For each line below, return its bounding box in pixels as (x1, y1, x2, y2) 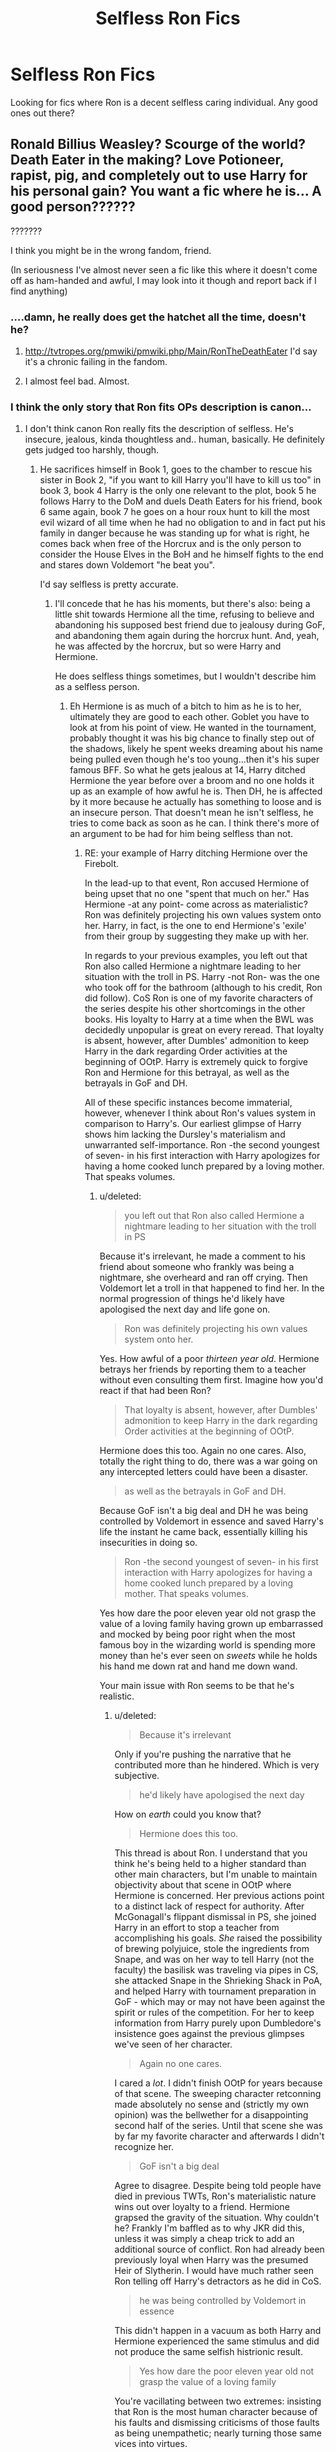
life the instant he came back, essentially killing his (99, 1526, 308, 1538)
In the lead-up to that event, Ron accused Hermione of (84, 877, 310, 889)
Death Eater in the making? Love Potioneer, (10, 152, 285, 169)
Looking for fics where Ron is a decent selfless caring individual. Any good (10, 96, 318, 108)
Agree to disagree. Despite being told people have (114, 2180, 322, 2192)
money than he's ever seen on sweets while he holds (99, 1650, 318, 1662)
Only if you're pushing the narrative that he (114, 1748, 292, 1761)
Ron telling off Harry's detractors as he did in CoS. (114, 2275, 322, 2287)
